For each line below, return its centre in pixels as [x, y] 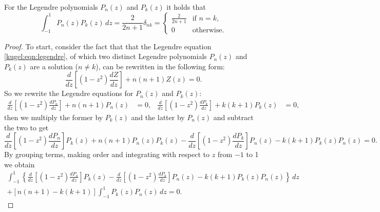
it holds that [186, 7]
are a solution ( [54, 66]
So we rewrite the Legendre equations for [69, 93]
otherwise [207, 30]
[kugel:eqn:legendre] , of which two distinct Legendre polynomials [106, 56]
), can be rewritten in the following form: [160, 66]
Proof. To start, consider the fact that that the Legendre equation [108, 46]
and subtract [233, 117]
